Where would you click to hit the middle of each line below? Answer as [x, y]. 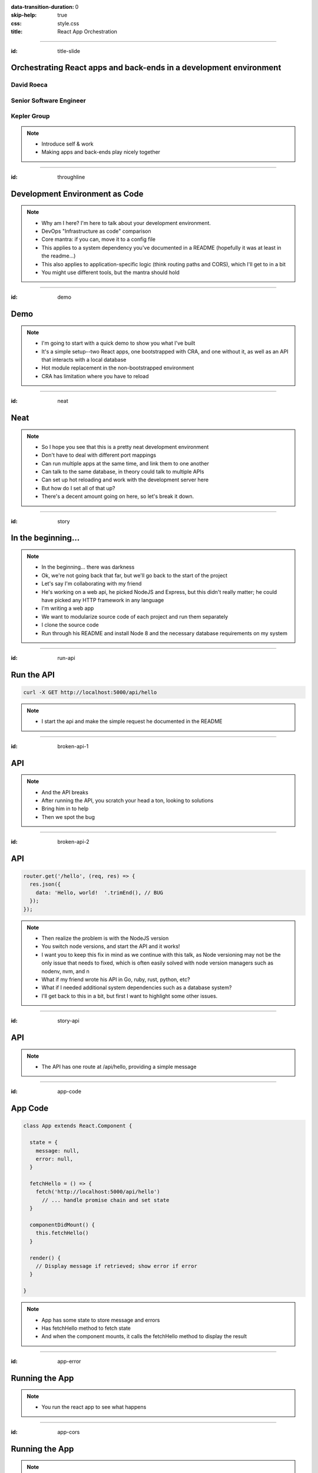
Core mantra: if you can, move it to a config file [99, 239]
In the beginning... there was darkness [88, 567]
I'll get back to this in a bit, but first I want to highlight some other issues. [130, 996]
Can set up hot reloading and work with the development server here [125, 480]
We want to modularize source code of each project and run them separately [135, 616]
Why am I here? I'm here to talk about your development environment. [126, 223]
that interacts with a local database [84, 359]
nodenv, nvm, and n [65, 971]
